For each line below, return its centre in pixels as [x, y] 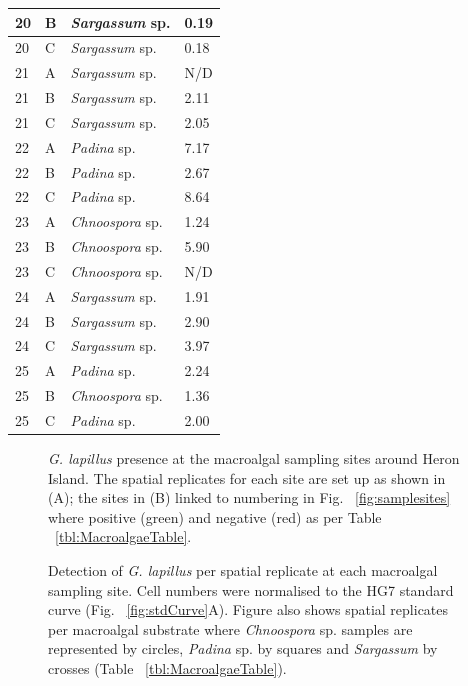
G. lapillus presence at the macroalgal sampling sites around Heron [254, 458]
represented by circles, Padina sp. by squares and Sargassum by [243, 648]
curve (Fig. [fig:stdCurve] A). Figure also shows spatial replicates [248, 609]
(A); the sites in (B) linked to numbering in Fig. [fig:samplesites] [249, 497]
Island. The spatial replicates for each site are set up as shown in [247, 477]
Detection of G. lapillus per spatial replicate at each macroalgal [243, 570]
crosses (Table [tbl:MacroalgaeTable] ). [167, 668]
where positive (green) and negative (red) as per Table [215, 516]
